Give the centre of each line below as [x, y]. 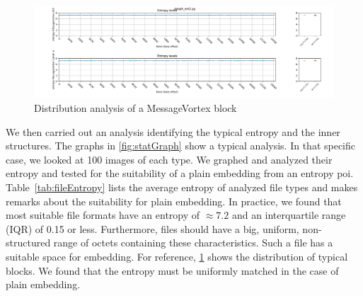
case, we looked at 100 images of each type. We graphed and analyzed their [169, 159]
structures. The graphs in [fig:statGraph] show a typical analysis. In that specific [181, 146]
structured [28, 243]
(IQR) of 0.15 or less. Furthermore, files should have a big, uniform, [152, 228]
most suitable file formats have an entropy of [103, 215]
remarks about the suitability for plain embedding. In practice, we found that [174, 201]
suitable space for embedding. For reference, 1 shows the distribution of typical [177, 256]
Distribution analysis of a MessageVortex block [136, 108]
